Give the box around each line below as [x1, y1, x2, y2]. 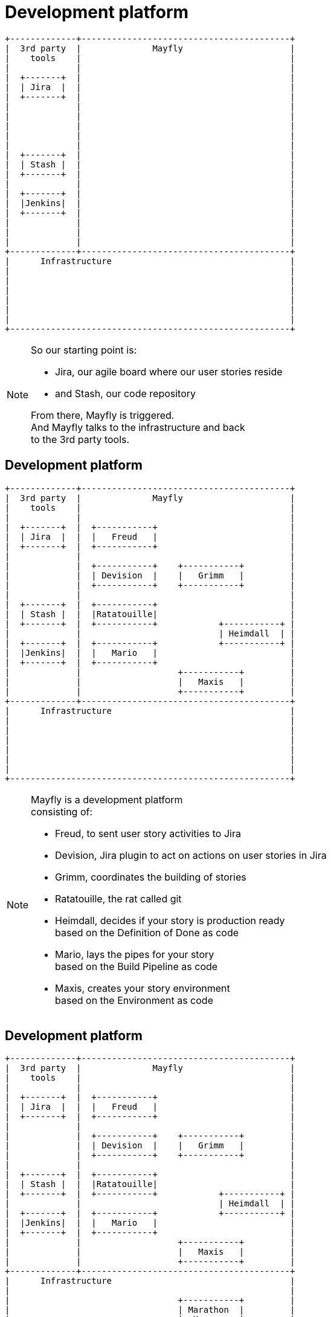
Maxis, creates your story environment [55, 982, 230, 994]
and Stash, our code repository [55, 387, 196, 400]
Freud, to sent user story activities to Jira [55, 827, 241, 840]
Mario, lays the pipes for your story [55, 948, 214, 960]
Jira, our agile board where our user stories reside [55, 365, 283, 378]
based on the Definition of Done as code [55, 926, 239, 939]
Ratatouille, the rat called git [55, 892, 182, 905]
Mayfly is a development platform [31, 793, 183, 806]
